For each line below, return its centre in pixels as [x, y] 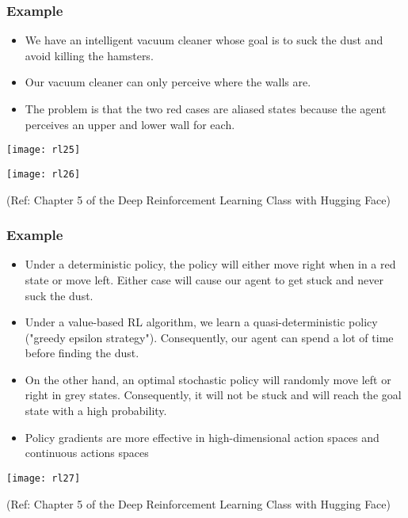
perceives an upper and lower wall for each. [130, 124]
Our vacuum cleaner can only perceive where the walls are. [168, 82]
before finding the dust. [82, 353]
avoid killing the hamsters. [89, 55]
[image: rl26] [44, 174]
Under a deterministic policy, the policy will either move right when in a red [210, 264]
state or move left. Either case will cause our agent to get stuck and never [204, 279]
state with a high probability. [96, 411]
